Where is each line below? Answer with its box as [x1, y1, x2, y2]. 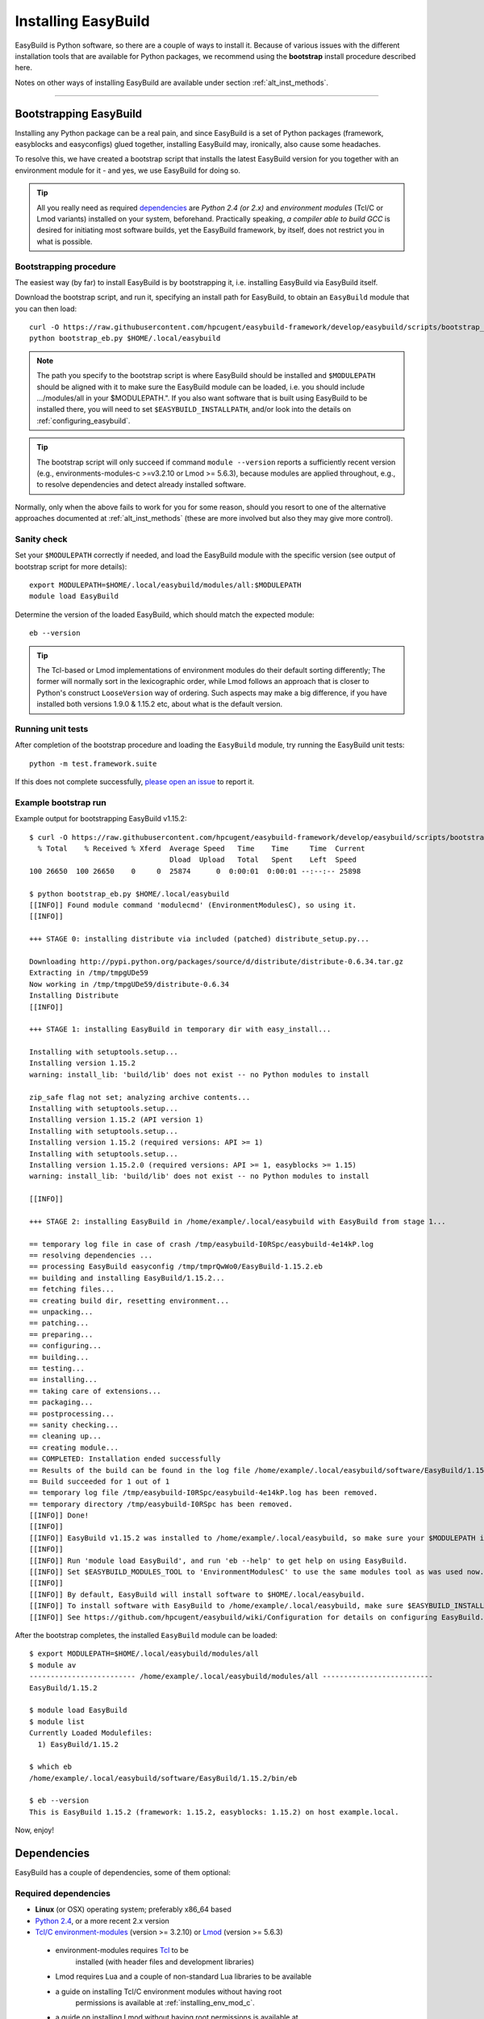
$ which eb [29, 1762, 73, 1772]
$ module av [29, 1660, 77, 1669]
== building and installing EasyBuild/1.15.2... [29, 1273, 225, 1282]
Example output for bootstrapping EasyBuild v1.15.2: [15, 814, 187, 824]
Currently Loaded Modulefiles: [29, 1728, 153, 1738]
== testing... [29, 1364, 85, 1373]
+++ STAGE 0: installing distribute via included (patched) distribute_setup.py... [29, 934, 370, 944]
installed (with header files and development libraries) [75, 1957, 254, 1967]
